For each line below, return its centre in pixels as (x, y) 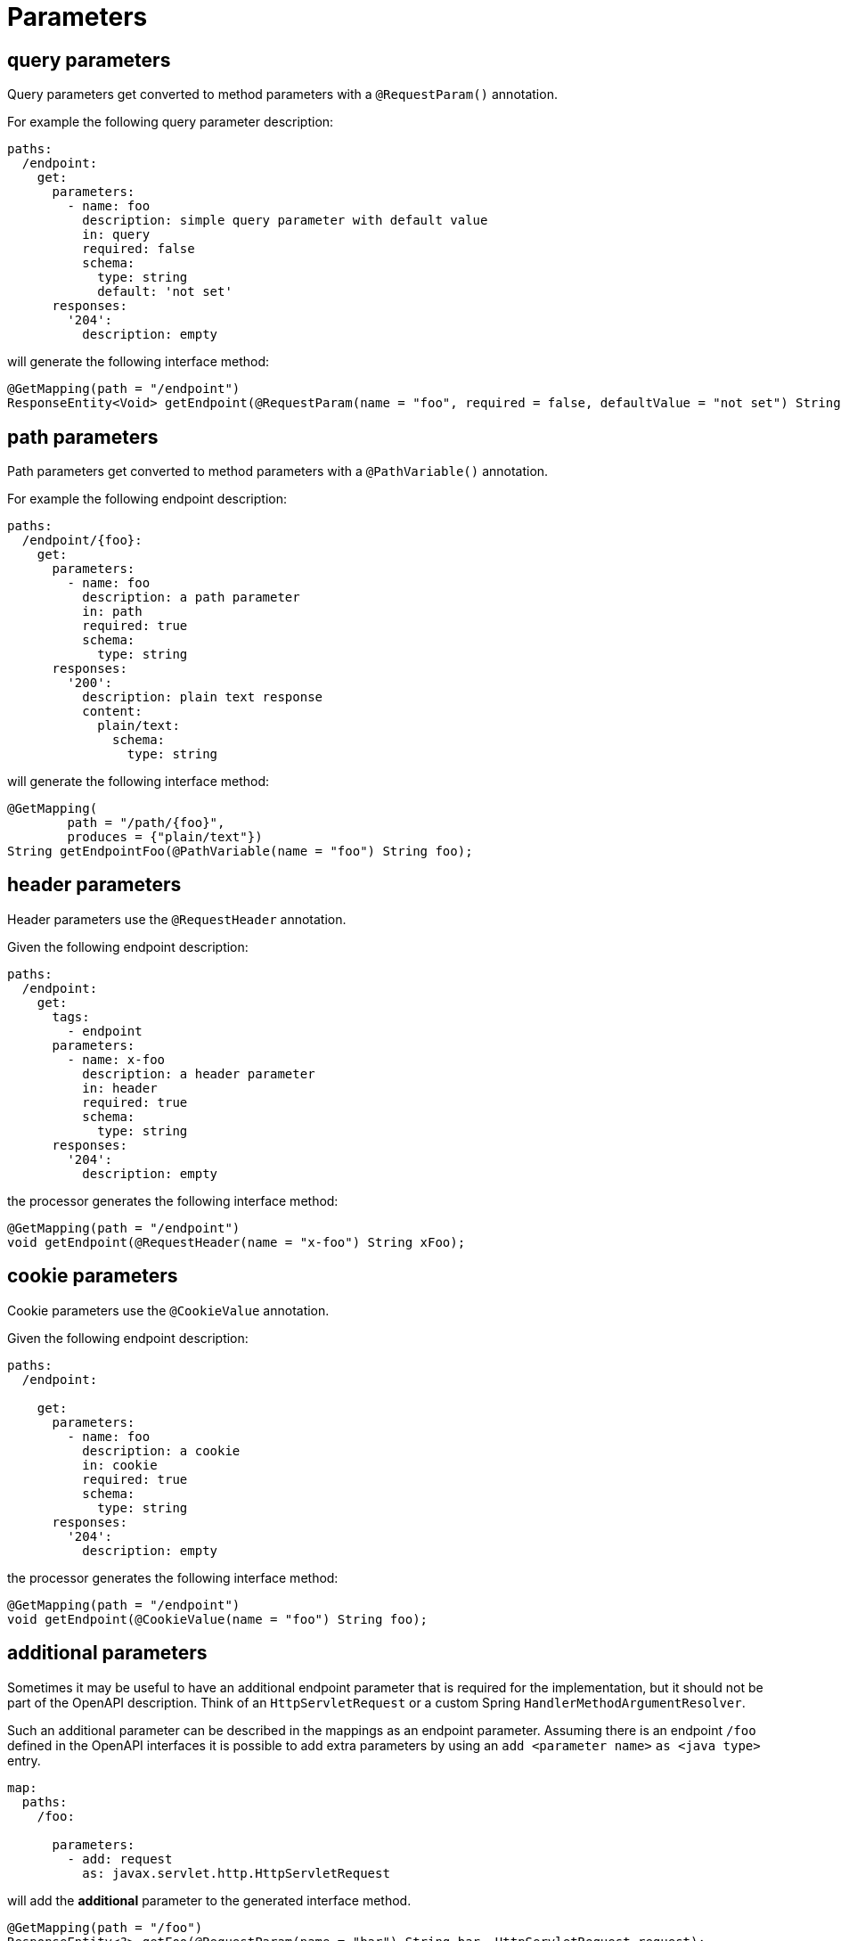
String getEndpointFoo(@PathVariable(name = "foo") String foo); (240, 852)
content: (112, 712)
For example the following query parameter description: (171, 122)
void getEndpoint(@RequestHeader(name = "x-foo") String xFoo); (237, 1242)
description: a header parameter (199, 1073)
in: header (120, 1088)
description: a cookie (161, 1450)
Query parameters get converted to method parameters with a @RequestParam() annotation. (282, 94)
